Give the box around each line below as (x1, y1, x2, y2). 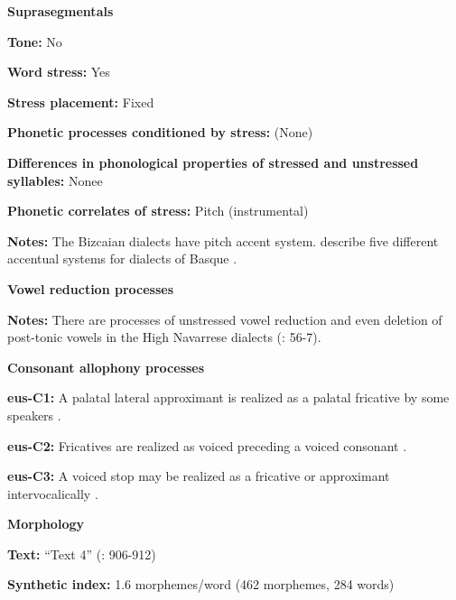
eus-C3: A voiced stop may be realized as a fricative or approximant (7, 466, 390, 485)
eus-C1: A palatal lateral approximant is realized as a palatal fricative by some (7, 388, 450, 407)
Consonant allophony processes (7, 357, 205, 376)
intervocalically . (7, 484, 98, 503)
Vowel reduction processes (7, 279, 174, 298)
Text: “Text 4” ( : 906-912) (7, 544, 156, 563)
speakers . (7, 405, 61, 424)
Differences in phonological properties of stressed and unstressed (7, 152, 419, 171)
